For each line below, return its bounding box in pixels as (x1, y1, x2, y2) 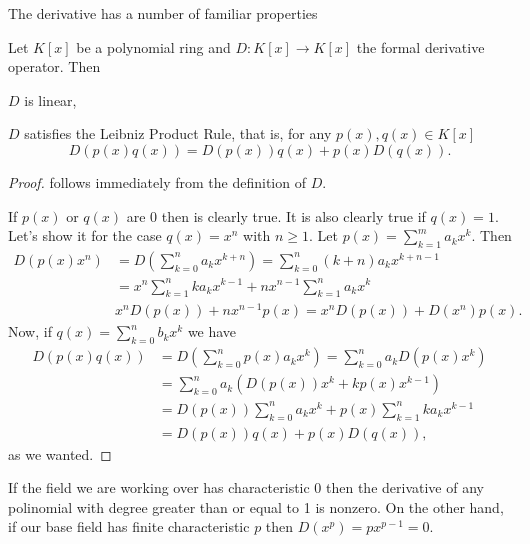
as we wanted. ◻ (8, 443, 112, 464)
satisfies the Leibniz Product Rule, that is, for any (24, 123, 332, 144)
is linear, (24, 89, 77, 110)
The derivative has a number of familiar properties (8, 3, 318, 23)
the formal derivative (356, 36, 485, 57)
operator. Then (8, 56, 101, 77)
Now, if (8, 321, 52, 342)
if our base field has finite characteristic (8, 516, 250, 537)
